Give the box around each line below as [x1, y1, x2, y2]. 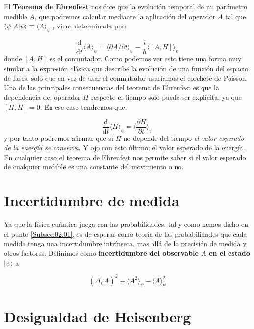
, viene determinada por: [52, 21, 127, 31]
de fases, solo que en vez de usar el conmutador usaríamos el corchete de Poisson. [4, 73, 248, 83]
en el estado [209, 247, 250, 258]
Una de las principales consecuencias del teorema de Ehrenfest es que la [4, 82, 219, 92]
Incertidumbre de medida [4, 191, 179, 211]
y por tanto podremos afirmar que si [4, 133, 113, 143]
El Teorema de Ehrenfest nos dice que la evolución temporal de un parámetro [4, 1, 248, 11]
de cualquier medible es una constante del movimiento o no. [4, 162, 184, 172]
